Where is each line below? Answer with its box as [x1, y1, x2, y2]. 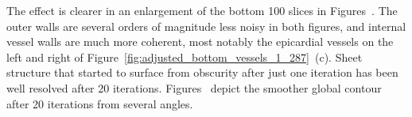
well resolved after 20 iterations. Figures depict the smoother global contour [6, 79, 382, 96]
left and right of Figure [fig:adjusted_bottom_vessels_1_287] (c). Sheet [6, 48, 363, 65]
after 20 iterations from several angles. [6, 95, 193, 111]
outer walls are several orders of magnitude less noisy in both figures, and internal [6, 17, 406, 34]
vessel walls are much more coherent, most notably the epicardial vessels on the [6, 33, 394, 50]
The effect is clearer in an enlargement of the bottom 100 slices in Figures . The [6, 2, 398, 18]
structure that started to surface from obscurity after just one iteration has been [6, 64, 398, 81]
